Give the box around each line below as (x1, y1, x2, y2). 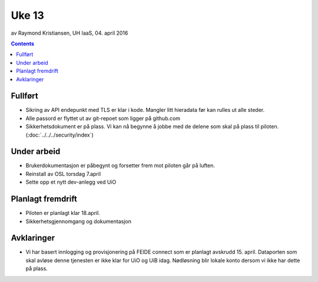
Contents (11, 40, 35, 47)
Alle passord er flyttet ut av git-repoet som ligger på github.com (25, 115, 181, 122)
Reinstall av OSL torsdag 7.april (25, 170, 101, 177)
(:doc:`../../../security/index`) (25, 131, 94, 138)
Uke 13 (11, 9, 44, 22)
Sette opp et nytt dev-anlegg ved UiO (25, 178, 117, 185)
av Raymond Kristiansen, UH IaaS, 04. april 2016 (11, 29, 128, 37)
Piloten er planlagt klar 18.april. (25, 210, 100, 217)
